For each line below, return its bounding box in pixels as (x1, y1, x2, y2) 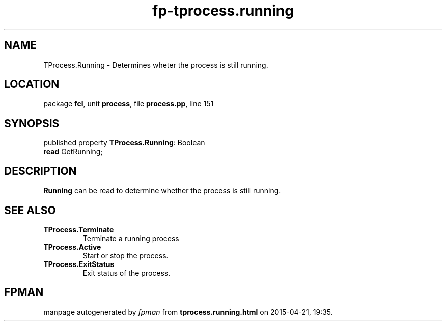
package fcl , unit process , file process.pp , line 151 (43, 99, 214, 108)
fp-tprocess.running (152, 2, 294, 19)
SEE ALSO (4, 203, 56, 217)
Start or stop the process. (82, 251, 169, 260)
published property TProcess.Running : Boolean (43, 138, 205, 147)
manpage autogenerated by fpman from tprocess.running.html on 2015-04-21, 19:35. (43, 307, 333, 316)
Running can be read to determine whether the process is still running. (43, 186, 281, 195)
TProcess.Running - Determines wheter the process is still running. (43, 60, 268, 69)
